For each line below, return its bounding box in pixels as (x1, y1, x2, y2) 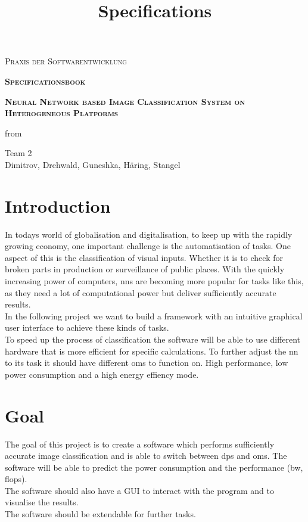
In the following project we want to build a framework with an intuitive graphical (5, 309, 303, 322)
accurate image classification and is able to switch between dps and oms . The (5, 449, 287, 462)
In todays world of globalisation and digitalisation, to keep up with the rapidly (5, 228, 293, 240)
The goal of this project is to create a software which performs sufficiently (5, 437, 275, 450)
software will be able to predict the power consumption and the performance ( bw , (5, 461, 303, 473)
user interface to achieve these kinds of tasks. (5, 321, 169, 334)
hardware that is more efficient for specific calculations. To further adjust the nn (5, 344, 298, 357)
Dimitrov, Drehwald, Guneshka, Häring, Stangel (5, 158, 181, 170)
